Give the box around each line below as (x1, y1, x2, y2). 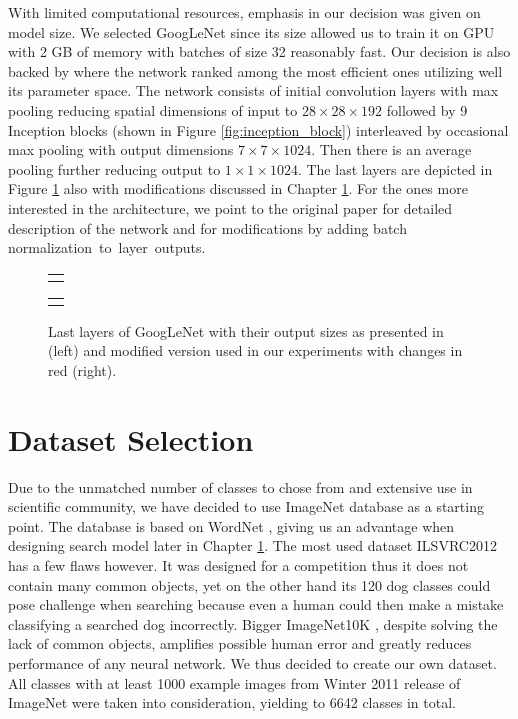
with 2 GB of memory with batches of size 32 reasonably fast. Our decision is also (8, 41, 511, 62)
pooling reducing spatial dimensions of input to (8, 99, 298, 120)
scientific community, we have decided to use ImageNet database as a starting (8, 496, 484, 517)
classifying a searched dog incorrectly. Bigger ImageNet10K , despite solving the (8, 613, 498, 634)
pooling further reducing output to (8, 158, 221, 179)
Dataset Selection (8, 418, 254, 459)
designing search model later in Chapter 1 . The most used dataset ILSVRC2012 (8, 535, 497, 556)
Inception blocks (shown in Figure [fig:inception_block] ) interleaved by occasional (8, 119, 509, 140)
